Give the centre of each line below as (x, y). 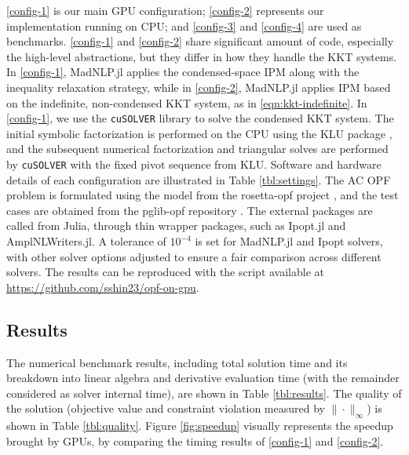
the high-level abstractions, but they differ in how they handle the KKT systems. (202, 56)
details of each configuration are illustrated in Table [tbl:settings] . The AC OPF (199, 179)
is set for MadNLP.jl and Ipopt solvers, (289, 241)
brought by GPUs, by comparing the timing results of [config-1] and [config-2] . (195, 440)
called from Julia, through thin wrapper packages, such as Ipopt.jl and (176, 226)
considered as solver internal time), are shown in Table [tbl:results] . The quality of (204, 393)
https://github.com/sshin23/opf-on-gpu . (103, 287)
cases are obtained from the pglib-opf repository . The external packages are (190, 210)
